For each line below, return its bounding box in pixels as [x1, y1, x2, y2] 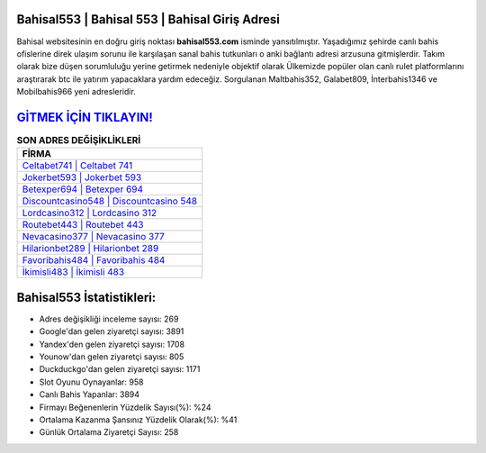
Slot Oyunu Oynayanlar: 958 [39, 376, 144, 387]
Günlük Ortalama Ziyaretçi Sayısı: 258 [39, 427, 179, 438]
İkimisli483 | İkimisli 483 [22, 266, 125, 278]
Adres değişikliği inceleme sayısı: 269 [39, 313, 179, 324]
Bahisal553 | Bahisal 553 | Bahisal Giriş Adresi [16, 12, 281, 27]
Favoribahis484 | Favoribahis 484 [22, 254, 166, 267]
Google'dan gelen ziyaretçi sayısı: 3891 [39, 326, 184, 337]
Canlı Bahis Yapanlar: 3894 [39, 389, 139, 400]
